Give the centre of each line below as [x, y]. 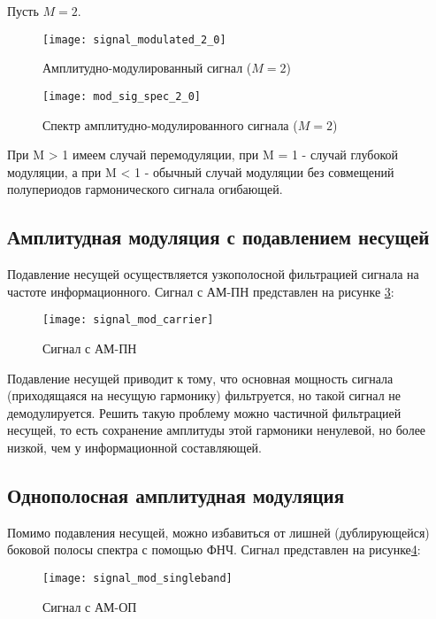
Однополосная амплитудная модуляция [176, 495]
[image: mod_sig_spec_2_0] [122, 96]
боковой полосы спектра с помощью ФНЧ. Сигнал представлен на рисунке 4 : [214, 549]
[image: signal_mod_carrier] [128, 320]
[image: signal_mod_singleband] [138, 578]
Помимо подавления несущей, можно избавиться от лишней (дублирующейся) [218, 532]
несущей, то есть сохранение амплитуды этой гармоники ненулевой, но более [217, 430]
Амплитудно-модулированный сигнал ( [147, 68]
